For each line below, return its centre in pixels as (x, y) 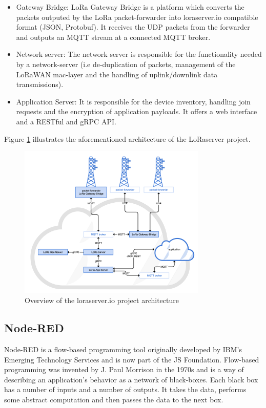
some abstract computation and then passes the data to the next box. (114, 400)
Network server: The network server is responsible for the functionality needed (139, 54)
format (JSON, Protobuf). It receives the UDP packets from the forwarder (133, 27)
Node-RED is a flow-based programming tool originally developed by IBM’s (123, 349)
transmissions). (40, 84)
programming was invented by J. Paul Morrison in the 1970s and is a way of (124, 369)
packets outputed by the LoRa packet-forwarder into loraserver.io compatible (137, 17)
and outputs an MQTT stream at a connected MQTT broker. (113, 37)
